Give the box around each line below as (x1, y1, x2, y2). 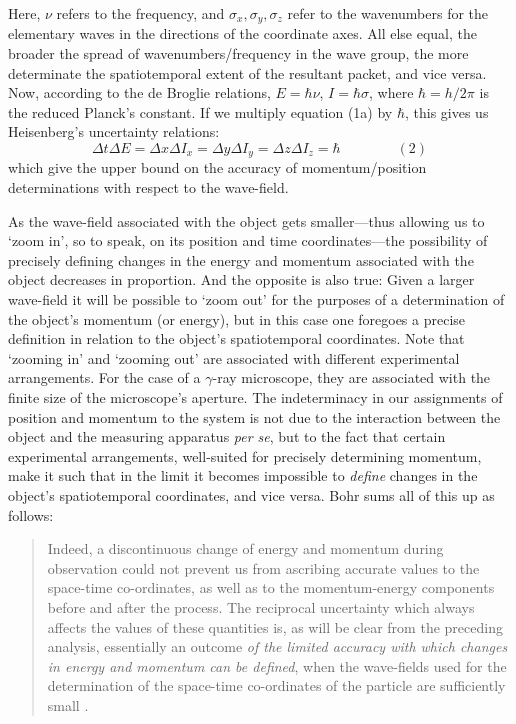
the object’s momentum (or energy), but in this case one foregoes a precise (8, 308, 466, 329)
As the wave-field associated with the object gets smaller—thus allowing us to (8, 210, 485, 231)
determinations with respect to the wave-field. (8, 177, 289, 198)
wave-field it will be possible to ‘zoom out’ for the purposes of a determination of (8, 289, 505, 310)
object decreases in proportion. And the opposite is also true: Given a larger (8, 269, 475, 290)
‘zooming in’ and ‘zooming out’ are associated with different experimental (8, 347, 460, 368)
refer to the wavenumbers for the (287, 3, 489, 23)
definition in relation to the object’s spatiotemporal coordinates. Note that (8, 328, 465, 349)
